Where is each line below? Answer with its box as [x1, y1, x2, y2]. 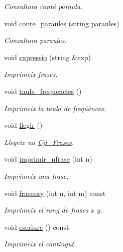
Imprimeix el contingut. [4, 238, 76, 249]
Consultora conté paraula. [4, 1, 83, 11]
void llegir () [4, 120, 43, 130]
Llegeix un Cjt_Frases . [4, 136, 74, 147]
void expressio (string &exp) [4, 52, 91, 62]
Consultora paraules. [4, 35, 67, 45]
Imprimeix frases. [4, 69, 58, 79]
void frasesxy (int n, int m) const [4, 187, 106, 198]
